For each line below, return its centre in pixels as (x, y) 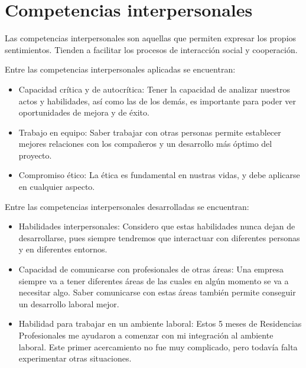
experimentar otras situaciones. (75, 358)
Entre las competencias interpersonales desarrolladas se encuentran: (127, 206)
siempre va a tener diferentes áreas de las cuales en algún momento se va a (154, 280)
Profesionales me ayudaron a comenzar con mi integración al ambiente (146, 335)
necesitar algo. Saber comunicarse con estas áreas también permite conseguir (157, 292)
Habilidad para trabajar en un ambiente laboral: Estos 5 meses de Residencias (160, 323)
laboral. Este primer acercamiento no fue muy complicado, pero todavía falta (158, 346)
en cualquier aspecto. (57, 187)
